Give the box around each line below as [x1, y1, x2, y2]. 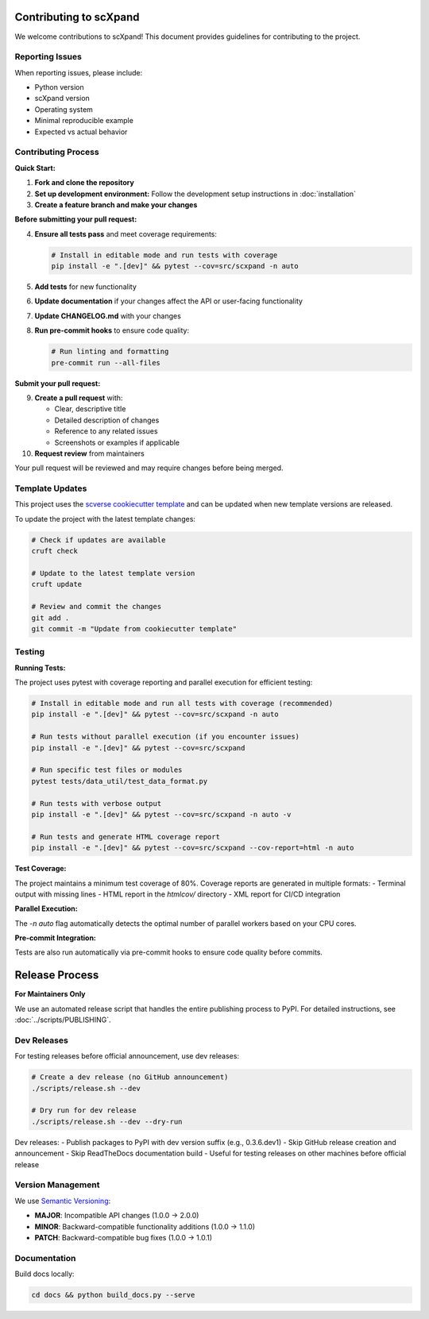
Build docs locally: [14, 1269, 75, 1279]
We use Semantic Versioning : [14, 1196, 111, 1205]
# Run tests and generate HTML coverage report [31, 832, 220, 841]
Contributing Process [14, 147, 99, 158]
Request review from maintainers [34, 449, 145, 458]
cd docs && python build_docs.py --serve [31, 1290, 195, 1300]
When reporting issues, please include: [14, 67, 143, 77]
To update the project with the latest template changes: [14, 514, 196, 523]
